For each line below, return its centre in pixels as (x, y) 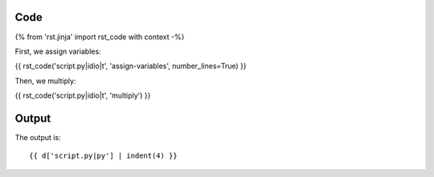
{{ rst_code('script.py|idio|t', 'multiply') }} (83, 95)
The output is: (38, 137)
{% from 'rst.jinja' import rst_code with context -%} (100, 37)
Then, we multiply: (45, 81)
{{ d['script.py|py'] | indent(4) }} (104, 156)
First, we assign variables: (58, 51)
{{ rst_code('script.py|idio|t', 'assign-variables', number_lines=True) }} (131, 66)
